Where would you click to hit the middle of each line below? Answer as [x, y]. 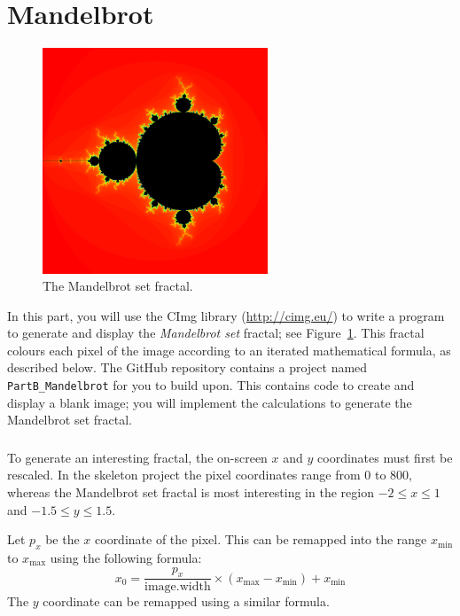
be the [62, 539]
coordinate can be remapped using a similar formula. [186, 601]
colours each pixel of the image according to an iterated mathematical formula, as [229, 350]
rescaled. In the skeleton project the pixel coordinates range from [184, 475]
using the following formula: [126, 558]
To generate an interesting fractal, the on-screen [137, 457]
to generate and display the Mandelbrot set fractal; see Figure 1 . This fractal [216, 333]
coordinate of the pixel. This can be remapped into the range [261, 539]
